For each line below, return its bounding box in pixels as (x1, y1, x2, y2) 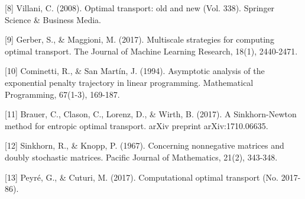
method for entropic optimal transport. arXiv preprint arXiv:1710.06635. (5, 119, 268, 131)
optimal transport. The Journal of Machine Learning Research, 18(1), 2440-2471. (5, 44, 298, 57)
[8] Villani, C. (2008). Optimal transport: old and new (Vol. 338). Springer (5, 2, 275, 14)
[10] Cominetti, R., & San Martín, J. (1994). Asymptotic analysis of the (5, 65, 265, 77)
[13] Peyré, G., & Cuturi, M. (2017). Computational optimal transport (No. (5, 171, 278, 183)
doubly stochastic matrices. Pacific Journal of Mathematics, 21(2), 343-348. (5, 150, 278, 163)
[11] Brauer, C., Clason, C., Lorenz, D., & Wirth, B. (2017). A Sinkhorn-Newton (5, 108, 297, 120)
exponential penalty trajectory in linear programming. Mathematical (5, 76, 254, 88)
